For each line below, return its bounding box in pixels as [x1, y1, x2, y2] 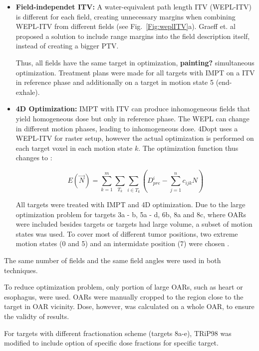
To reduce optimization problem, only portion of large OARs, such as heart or [4, 282, 243, 292]
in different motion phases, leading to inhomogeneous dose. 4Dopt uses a [15, 123, 238, 133]
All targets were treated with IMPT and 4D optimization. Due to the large [15, 199, 246, 209]
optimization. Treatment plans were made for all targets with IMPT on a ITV [15, 67, 255, 77]
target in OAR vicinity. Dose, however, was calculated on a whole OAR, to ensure [4, 301, 255, 312]
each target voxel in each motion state [15, 142, 133, 153]
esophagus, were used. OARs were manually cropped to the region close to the [4, 291, 244, 302]
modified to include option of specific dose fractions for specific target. [4, 338, 219, 348]
